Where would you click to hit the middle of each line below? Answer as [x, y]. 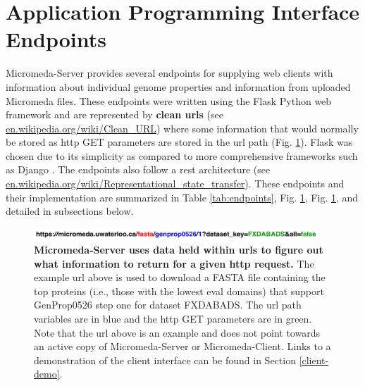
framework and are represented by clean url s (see [115, 114]
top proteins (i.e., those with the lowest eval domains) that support [179, 291]
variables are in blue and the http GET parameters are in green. [173, 318]
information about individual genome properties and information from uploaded [178, 86]
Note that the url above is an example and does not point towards [177, 332]
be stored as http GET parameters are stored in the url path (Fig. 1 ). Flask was [179, 142]
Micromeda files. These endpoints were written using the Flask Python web [169, 100]
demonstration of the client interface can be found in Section [165, 360]
